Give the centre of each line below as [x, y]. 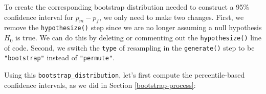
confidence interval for [39, 17]
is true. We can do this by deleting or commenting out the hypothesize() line [138, 38]
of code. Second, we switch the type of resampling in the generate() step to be [129, 47]
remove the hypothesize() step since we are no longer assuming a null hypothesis [133, 27]
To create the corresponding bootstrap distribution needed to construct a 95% [127, 7]
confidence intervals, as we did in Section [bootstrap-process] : [100, 85]
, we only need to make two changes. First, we [171, 17]
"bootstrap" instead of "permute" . [60, 57]
